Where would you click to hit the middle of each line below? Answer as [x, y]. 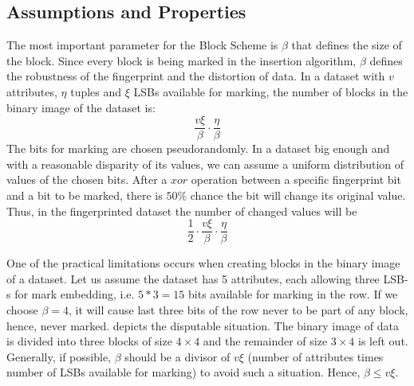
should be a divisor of [177, 356]
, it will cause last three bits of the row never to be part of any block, [239, 310]
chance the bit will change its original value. [298, 195]
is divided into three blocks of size [89, 341]
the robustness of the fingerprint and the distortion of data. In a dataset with [196, 76]
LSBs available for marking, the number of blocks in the [271, 91]
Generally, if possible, [59, 356]
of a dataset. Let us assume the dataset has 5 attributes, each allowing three [193, 278]
